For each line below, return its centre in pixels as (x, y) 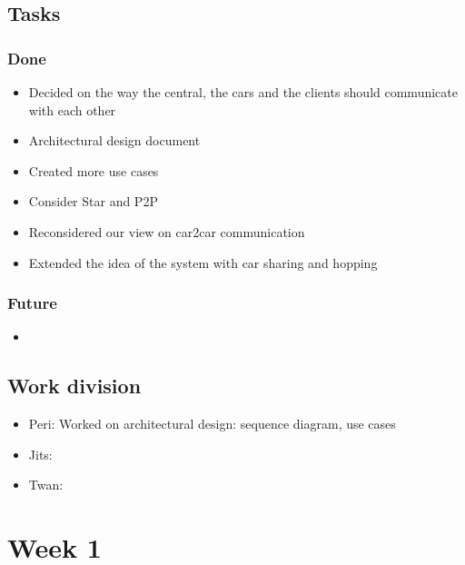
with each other (72, 109)
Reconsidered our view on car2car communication (167, 231)
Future (32, 303)
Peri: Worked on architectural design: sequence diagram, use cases (212, 424)
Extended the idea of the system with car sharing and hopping (203, 262)
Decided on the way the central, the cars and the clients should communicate (243, 92)
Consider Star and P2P (93, 201)
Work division (74, 386)
